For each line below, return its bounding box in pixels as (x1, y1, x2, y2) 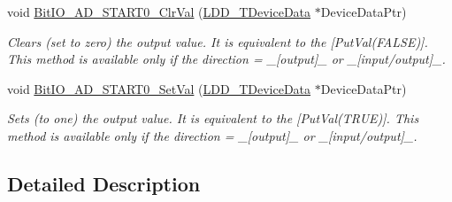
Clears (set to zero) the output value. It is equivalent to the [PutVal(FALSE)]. (7, 32, 428, 50)
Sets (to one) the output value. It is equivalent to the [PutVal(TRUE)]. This (7, 109, 419, 128)
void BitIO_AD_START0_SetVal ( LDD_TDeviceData (7, 79, 311, 97)
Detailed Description (7, 169, 201, 197)
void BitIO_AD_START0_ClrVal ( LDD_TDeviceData (7, 3, 311, 20)
